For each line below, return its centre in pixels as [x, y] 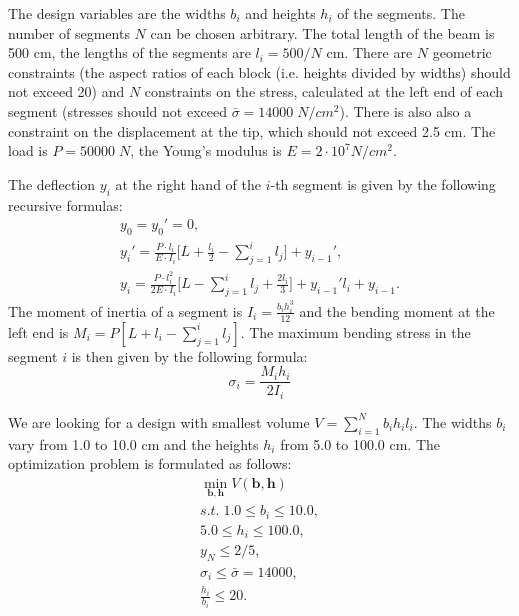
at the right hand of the [188, 183]
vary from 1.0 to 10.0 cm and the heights [133, 443]
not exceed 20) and [66, 91]
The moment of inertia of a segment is [125, 310]
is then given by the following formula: [189, 355]
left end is [38, 331]
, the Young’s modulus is [206, 150]
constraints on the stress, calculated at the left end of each [324, 91]
